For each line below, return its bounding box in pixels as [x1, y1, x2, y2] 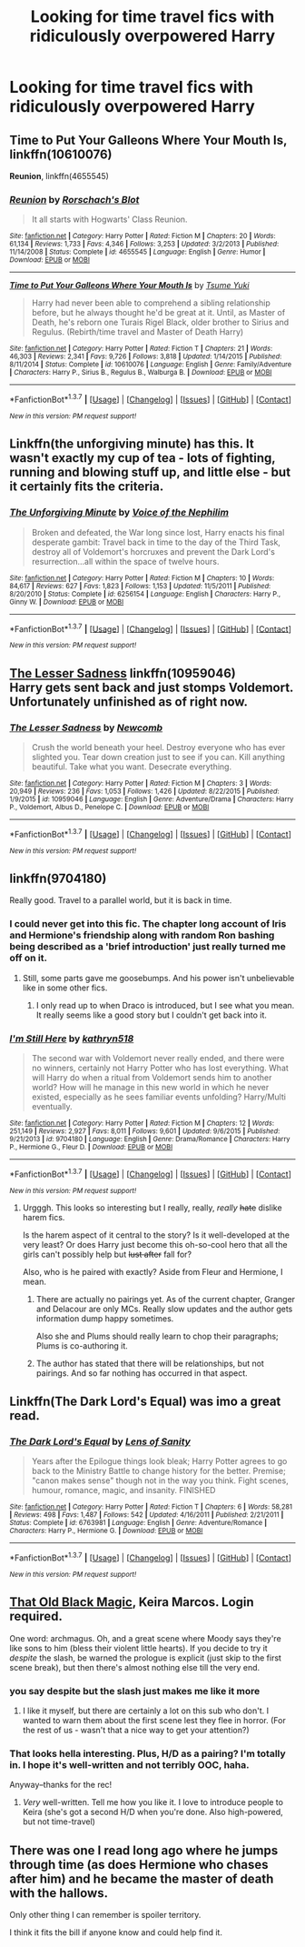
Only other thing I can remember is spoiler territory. [9, 1910, 202, 1921]
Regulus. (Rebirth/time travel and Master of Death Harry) [31, 326, 244, 337]
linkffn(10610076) [9, 146, 113, 162]
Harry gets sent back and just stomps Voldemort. [9, 679, 293, 695]
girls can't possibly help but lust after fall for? [22, 1249, 192, 1260]
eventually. [31, 1101, 73, 1112]
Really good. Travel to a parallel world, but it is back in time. [9, 895, 232, 906]
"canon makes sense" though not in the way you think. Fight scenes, [31, 1475, 289, 1486]
